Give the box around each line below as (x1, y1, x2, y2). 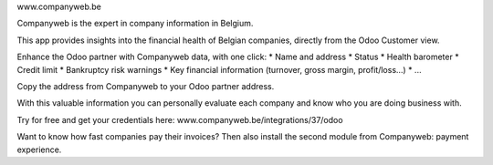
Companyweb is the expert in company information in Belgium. (16, 18, 254, 29)
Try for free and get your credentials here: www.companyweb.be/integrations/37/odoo (16, 114, 343, 125)
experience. (16, 144, 62, 155)
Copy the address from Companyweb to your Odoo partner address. (16, 80, 275, 91)
